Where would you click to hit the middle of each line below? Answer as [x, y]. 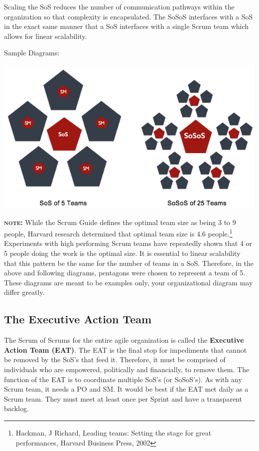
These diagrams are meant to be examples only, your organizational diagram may [129, 282]
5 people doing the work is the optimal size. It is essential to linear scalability [122, 253]
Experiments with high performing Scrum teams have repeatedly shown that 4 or [128, 243]
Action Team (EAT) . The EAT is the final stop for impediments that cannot [126, 349]
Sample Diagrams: [32, 53]
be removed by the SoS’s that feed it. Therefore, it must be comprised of [115, 359]
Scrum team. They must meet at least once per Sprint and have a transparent [123, 398]
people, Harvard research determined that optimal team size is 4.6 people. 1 [118, 233]
